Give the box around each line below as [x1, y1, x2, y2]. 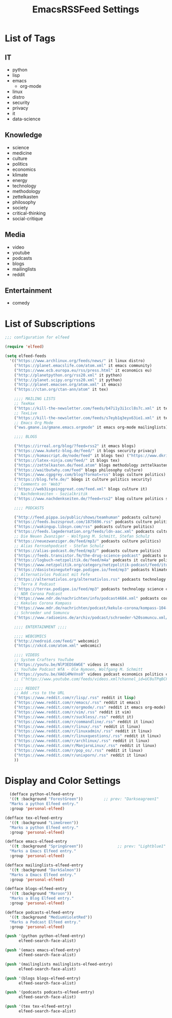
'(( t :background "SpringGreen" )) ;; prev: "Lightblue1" [9, 844, 166, 849]
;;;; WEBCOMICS [14, 634, 47, 639]
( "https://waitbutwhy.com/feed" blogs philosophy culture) [14, 467, 143, 473]
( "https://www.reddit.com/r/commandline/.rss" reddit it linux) [14, 719, 155, 724]
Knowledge [5, 131, 42, 139]
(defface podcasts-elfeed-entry [5, 909, 74, 915]
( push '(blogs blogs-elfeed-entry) [5, 976, 81, 981]
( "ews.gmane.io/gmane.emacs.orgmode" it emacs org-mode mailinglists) [14, 425, 168, 430]
